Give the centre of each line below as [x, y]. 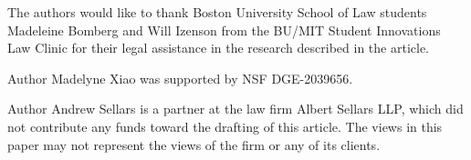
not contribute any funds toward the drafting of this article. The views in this [225, 126]
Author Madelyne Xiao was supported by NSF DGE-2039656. [180, 78]
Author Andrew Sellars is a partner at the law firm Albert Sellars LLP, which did [235, 109]
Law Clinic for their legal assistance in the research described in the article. [218, 48]
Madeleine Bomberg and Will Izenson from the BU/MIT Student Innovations [224, 30]
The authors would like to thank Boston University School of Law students [217, 12]
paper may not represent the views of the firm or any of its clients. [194, 144]
